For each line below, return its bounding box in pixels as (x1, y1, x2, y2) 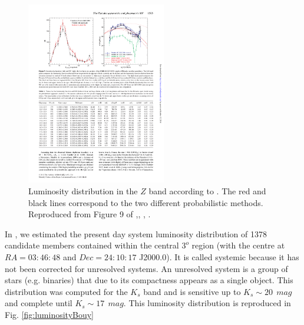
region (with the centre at (191, 239, 285, 251)
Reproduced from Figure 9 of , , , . (28, 208, 151, 220)
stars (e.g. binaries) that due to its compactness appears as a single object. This (5, 274, 293, 286)
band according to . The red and (148, 184, 266, 197)
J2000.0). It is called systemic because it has (139, 250, 299, 263)
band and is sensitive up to (143, 285, 241, 297)
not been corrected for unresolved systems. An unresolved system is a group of (5, 262, 288, 274)
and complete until (5, 297, 72, 309)
